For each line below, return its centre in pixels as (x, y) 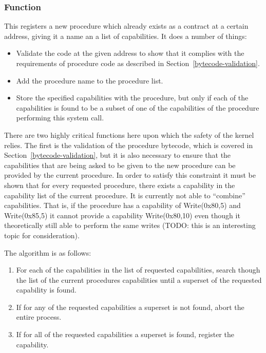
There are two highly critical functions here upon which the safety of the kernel (129, 134)
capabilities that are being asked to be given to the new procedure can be (120, 165)
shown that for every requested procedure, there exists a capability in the (120, 185)
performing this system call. (60, 118)
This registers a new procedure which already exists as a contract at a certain (126, 26)
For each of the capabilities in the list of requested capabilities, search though (138, 270)
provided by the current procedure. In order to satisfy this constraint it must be (130, 175)
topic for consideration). (42, 235)
